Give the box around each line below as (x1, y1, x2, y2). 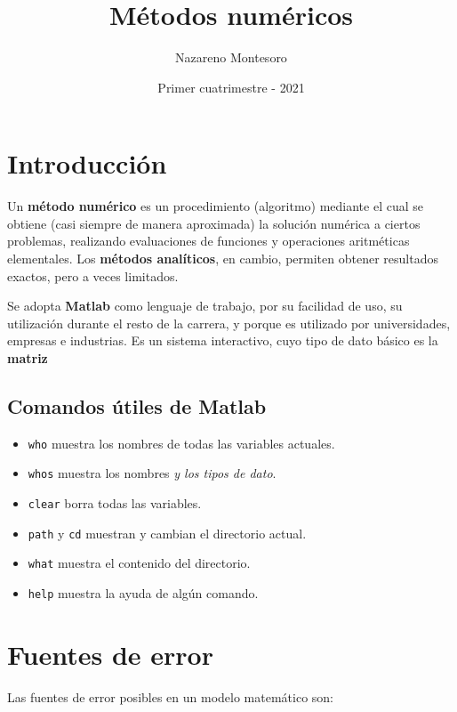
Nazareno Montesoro (175, 48, 287, 67)
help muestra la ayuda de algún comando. (28, 584, 259, 603)
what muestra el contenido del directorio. (28, 554, 251, 572)
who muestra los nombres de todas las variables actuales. (28, 433, 335, 452)
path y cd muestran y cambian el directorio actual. (28, 523, 307, 542)
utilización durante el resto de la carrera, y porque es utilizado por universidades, (7, 313, 451, 332)
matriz (7, 349, 48, 367)
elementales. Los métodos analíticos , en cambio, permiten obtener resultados (7, 249, 438, 268)
